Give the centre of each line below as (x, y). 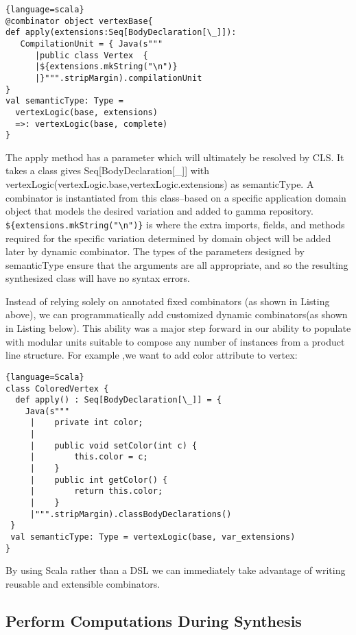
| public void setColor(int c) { (114, 445)
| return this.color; (96, 491)
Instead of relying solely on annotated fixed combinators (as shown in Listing (168, 301)
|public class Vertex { (91, 55)
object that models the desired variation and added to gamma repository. (159, 211)
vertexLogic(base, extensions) (86, 112)
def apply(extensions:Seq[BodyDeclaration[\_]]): (121, 33)
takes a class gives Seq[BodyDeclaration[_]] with (108, 170)
